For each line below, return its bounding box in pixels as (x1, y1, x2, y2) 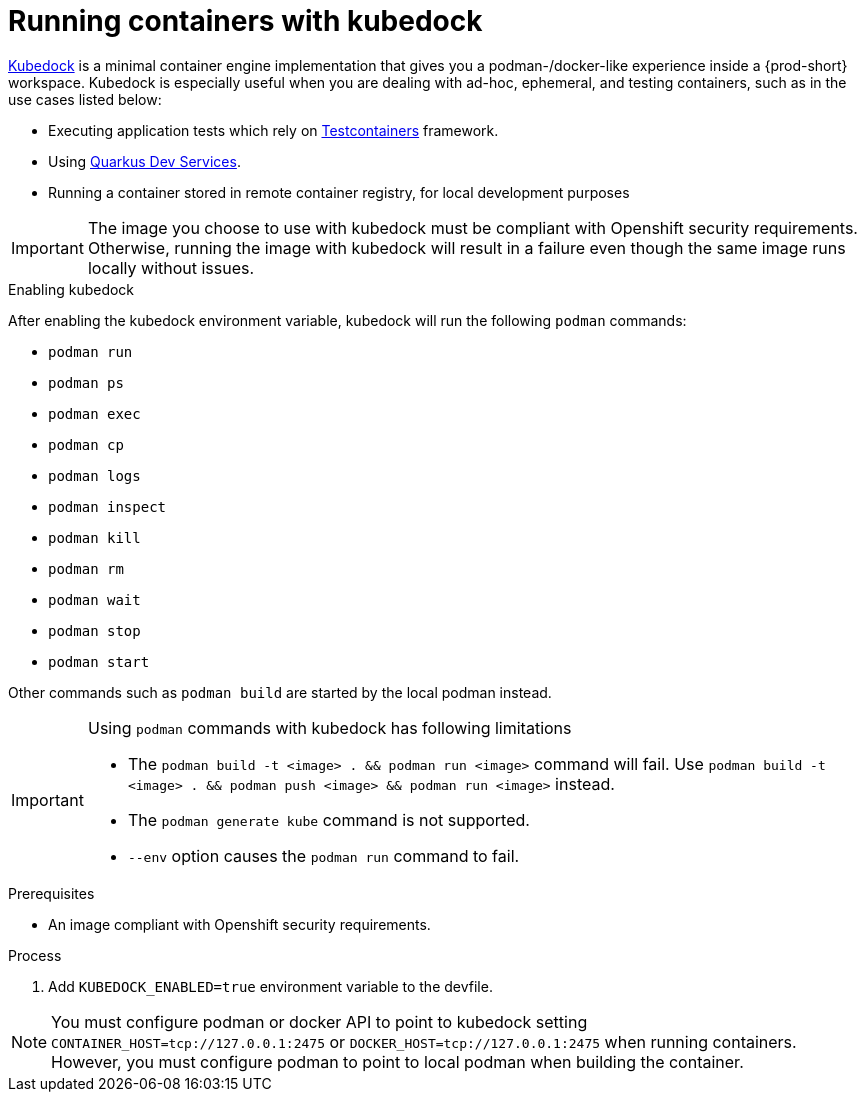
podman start (48, 653, 150, 670)
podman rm (48, 560, 124, 577)
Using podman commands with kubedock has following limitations (87, 717, 572, 738)
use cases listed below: (8, 90, 162, 108)
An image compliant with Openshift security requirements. (48, 915, 431, 933)
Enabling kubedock (8, 280, 135, 298)
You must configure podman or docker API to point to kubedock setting (51, 1011, 588, 1032)
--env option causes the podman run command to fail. (127, 845, 520, 866)
